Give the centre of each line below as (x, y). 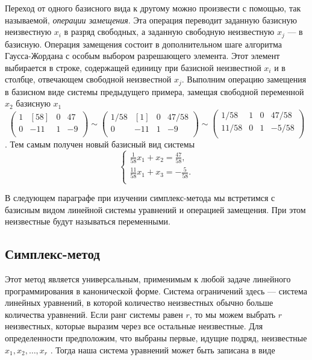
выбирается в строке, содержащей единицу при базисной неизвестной (133, 67)
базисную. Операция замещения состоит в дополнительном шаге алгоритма (143, 44)
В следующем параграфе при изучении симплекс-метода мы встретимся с (140, 198)
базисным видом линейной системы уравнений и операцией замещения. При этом (155, 209)
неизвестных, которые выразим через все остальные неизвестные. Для (134, 326)
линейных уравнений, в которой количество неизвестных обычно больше (139, 303)
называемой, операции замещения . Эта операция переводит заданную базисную (151, 20)
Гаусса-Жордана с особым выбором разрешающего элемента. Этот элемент (142, 56)
